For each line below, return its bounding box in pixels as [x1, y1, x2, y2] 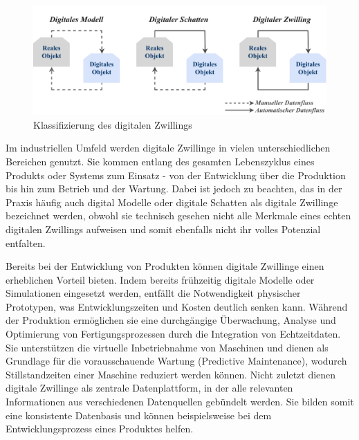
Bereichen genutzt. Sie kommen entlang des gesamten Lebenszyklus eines [6, 154, 315, 168]
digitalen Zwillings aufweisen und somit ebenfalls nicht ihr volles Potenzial [6, 221, 321, 236]
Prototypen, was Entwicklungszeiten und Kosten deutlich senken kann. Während [6, 299, 348, 313]
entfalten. [6, 235, 46, 250]
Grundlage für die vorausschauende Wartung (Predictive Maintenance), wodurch [6, 354, 347, 368]
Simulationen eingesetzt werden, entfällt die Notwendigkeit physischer [6, 286, 301, 300]
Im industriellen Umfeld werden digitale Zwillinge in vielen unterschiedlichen [6, 140, 331, 155]
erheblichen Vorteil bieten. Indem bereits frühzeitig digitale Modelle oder [6, 272, 315, 286]
